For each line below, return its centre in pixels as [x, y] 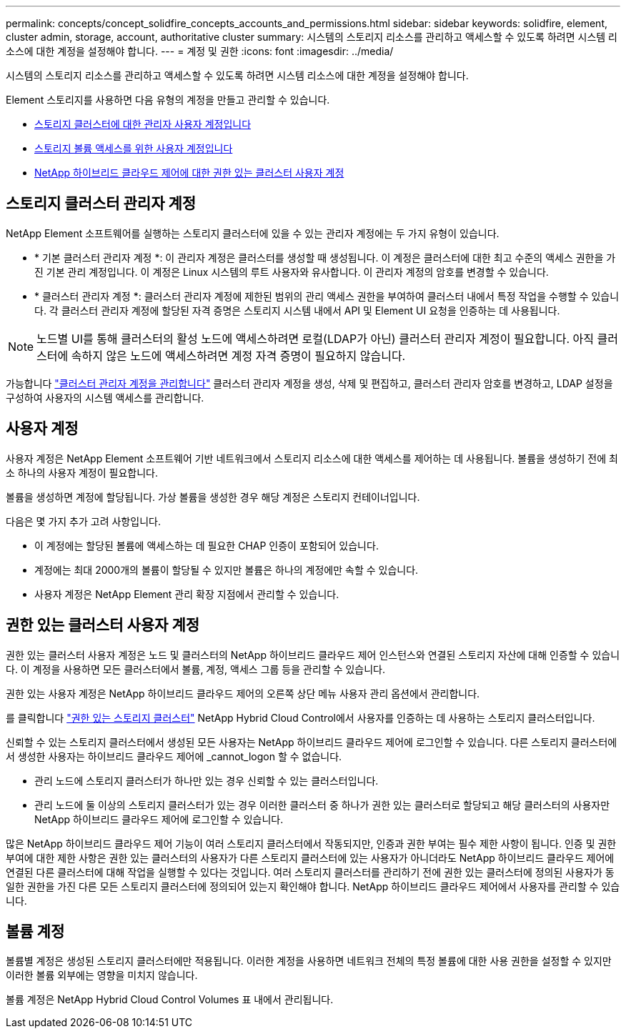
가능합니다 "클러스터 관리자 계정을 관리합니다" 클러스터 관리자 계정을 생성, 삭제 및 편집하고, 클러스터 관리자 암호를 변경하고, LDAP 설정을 [309, 383]
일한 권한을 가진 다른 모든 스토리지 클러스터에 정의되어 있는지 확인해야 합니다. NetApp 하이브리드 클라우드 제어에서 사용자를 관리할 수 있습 [313, 886]
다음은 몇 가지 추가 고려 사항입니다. [83, 521]
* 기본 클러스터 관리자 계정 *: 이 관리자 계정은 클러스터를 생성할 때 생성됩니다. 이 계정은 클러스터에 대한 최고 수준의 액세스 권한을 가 [325, 257]
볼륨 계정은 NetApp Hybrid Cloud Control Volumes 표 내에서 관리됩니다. [170, 1000]
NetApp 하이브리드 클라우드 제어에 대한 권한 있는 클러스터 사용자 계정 [189, 173]
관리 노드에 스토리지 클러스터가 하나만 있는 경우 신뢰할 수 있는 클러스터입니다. [207, 780]
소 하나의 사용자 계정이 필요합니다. [82, 472]
